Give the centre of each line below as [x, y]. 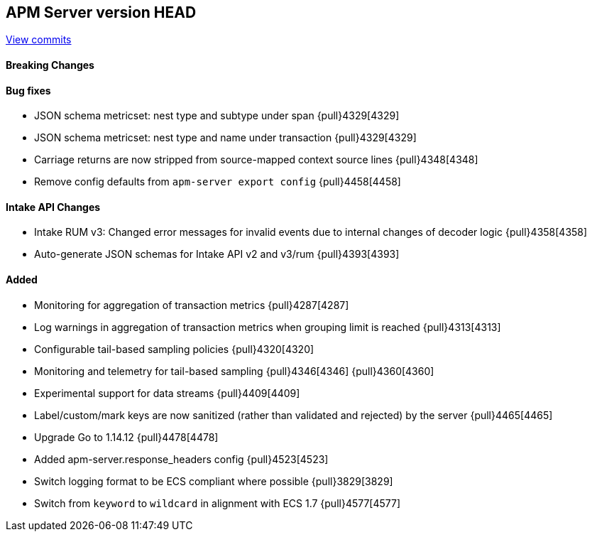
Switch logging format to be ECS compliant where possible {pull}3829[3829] [214, 481]
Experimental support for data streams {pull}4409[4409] [167, 393]
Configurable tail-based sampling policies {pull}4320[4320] [174, 349]
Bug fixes [28, 90]
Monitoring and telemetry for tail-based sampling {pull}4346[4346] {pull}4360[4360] [234, 371]
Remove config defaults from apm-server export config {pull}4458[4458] [218, 182]
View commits [39, 40]
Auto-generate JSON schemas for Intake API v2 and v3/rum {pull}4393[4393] [217, 254]
